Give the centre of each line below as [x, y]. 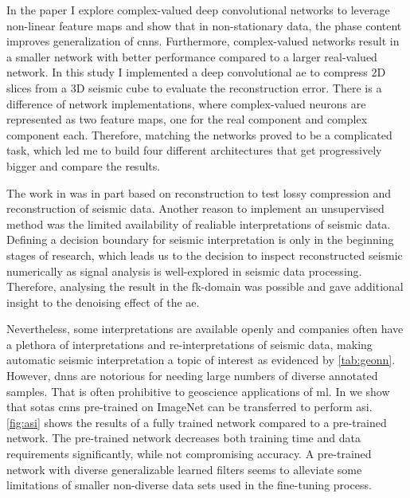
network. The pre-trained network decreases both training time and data [184, 438]
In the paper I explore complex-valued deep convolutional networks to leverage [198, 10]
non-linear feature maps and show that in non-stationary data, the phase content [204, 25]
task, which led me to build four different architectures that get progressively [194, 150]
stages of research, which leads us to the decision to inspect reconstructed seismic [205, 255]
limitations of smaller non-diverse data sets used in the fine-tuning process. [189, 485]
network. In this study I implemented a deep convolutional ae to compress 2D [196, 72]
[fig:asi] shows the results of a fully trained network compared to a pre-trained [197, 422]
